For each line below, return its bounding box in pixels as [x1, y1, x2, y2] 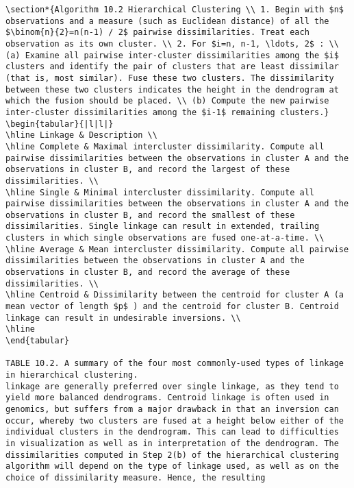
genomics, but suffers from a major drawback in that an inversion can [5, 404, 339, 414]
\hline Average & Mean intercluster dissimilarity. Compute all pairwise [5, 244, 349, 254]
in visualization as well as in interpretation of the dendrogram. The [5, 438, 339, 448]
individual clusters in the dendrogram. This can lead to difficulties [5, 427, 339, 437]
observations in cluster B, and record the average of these [5, 267, 290, 278]
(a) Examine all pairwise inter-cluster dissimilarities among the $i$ [5, 50, 339, 60]
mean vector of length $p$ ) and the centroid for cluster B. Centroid [5, 302, 339, 312]
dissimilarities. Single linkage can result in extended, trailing [5, 221, 320, 232]
